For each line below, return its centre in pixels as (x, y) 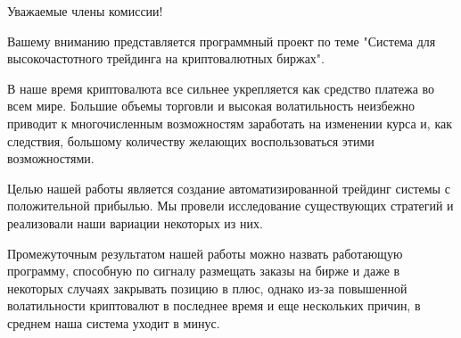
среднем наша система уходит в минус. (114, 322)
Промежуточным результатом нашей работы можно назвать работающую (205, 253)
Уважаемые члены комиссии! (85, 11)
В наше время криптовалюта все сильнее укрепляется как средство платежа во (221, 88)
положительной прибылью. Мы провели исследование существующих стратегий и (230, 206)
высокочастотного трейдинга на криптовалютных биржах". (166, 58)
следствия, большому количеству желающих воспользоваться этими (191, 140)
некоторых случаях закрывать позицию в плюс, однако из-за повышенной (207, 288)
